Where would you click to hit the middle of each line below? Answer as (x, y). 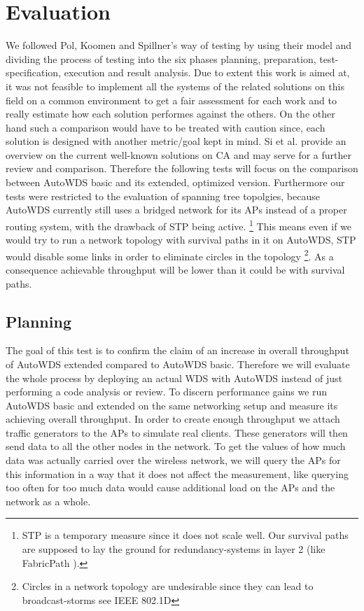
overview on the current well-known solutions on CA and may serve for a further (178, 154)
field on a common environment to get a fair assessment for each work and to (171, 100)
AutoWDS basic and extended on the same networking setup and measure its (172, 405)
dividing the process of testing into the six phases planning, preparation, (161, 58)
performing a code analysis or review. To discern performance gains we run (167, 392)
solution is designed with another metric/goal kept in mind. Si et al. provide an (176, 141)
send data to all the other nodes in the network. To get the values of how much (176, 446)
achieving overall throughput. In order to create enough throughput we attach (173, 419)
